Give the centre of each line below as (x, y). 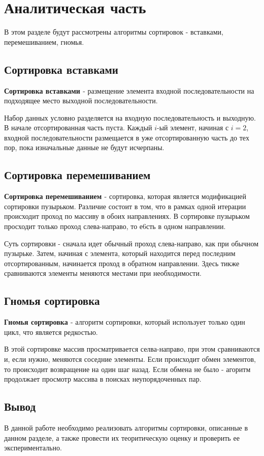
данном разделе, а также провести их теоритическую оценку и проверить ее (122, 437)
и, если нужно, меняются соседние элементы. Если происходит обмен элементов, (130, 359)
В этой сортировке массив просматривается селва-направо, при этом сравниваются (132, 349)
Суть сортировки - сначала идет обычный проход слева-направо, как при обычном (131, 243)
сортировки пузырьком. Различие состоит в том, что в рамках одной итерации (125, 206)
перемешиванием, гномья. (44, 41)
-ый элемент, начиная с (193, 127)
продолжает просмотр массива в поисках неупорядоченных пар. (103, 379)
